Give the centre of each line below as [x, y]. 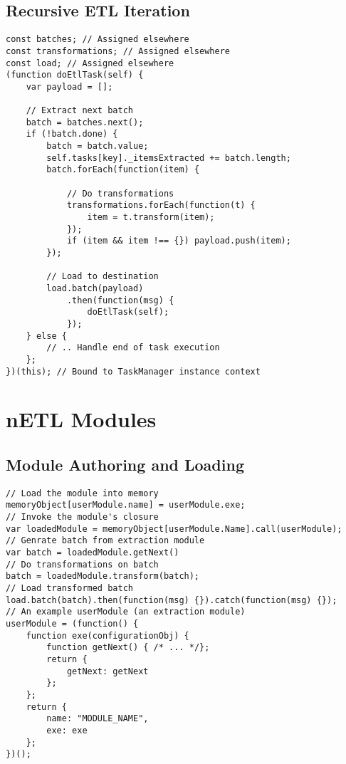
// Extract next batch [79, 111]
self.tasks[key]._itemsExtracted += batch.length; [169, 158]
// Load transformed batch [69, 588]
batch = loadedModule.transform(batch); [103, 576]
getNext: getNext [108, 671]
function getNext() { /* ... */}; [128, 648]
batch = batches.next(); [85, 122]
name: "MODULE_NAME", [98, 719]
